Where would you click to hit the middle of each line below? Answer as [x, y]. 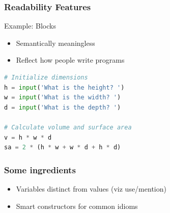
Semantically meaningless [55, 43]
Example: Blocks [30, 26]
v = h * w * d [28, 137]
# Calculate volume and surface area [68, 127]
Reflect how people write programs [70, 60]
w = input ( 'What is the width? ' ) [63, 98]
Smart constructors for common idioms [77, 206]
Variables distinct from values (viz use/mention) [91, 188]
